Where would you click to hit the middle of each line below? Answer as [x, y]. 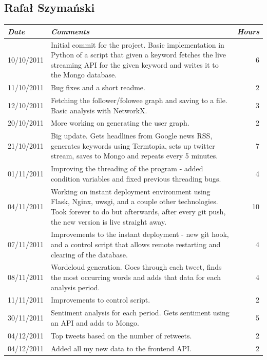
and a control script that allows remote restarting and [136, 244]
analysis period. [75, 287]
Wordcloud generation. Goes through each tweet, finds [136, 267]
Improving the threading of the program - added [127, 168]
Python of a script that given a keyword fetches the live [139, 55]
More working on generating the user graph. [120, 123]
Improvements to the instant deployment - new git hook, [140, 234]
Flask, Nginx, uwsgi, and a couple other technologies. [135, 201]
